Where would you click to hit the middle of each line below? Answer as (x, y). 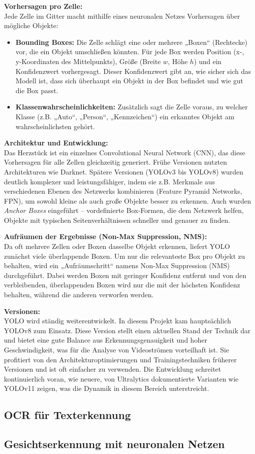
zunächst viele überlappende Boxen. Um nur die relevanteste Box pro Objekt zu (125, 256)
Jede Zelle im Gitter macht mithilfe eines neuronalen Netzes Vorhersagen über (122, 16)
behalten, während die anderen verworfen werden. (79, 295)
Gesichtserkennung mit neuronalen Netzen (114, 444)
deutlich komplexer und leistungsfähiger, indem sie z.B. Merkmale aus (110, 181)
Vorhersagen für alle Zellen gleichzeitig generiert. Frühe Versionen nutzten (115, 162)
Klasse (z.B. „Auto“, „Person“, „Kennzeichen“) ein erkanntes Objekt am (125, 116)
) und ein (207, 61)
